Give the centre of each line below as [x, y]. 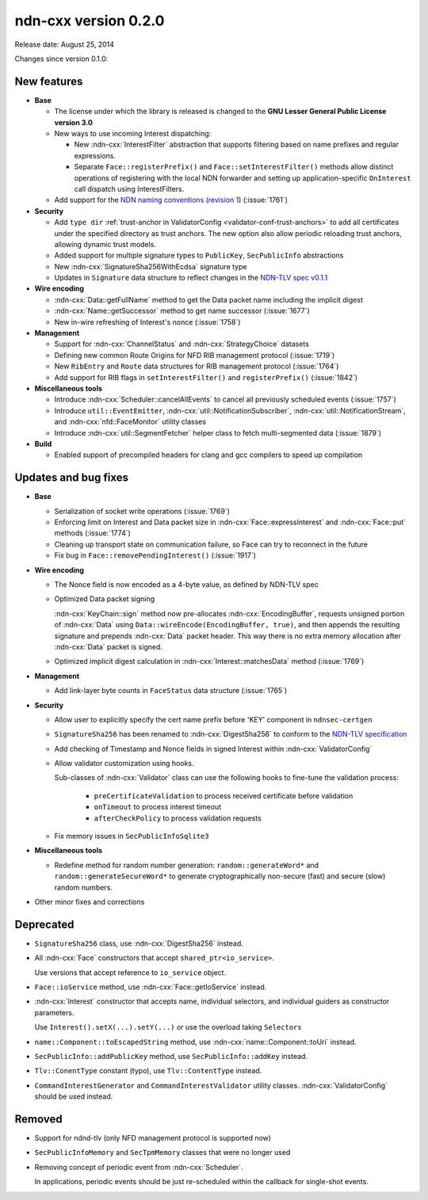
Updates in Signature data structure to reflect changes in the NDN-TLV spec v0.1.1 [191, 278]
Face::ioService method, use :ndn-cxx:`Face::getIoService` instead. [151, 987]
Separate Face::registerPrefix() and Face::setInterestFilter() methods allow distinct [234, 167]
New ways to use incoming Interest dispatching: [133, 134]
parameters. [54, 1012]
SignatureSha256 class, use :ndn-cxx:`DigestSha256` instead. [139, 943]
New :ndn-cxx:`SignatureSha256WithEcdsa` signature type [151, 266]
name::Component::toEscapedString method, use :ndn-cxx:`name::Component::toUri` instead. [195, 1042]
